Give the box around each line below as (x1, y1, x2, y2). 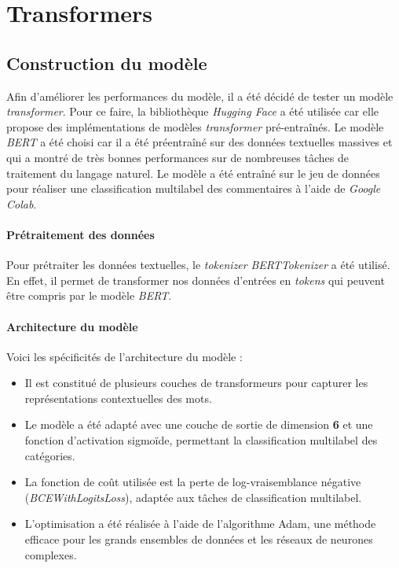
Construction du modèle (6, 50, 207, 75)
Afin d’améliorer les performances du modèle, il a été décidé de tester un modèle (6, 87, 394, 104)
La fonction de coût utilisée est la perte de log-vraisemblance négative (24, 474, 361, 490)
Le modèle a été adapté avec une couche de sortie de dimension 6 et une (24, 416, 373, 433)
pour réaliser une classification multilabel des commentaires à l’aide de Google (6, 180, 381, 197)
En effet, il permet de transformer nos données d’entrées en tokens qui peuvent (6, 271, 385, 288)
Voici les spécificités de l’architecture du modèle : (6, 348, 243, 364)
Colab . (6, 195, 37, 212)
